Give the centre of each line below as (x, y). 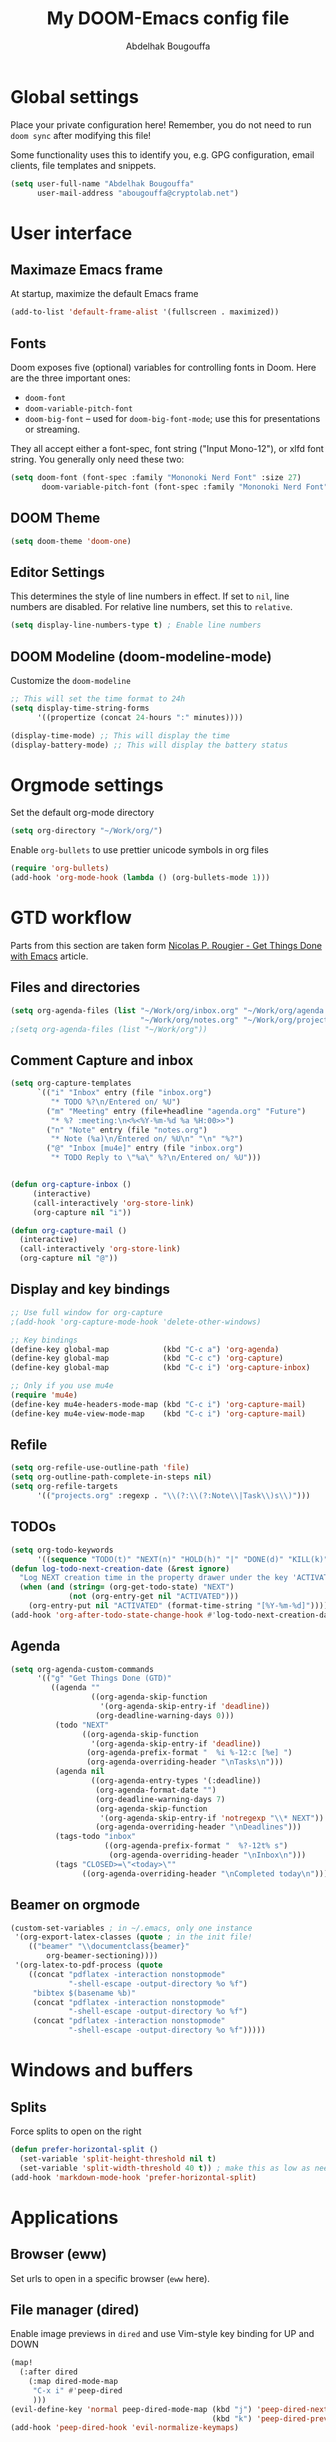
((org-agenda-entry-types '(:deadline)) (176, 1781)
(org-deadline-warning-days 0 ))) (165, 1715)
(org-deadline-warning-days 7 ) (160, 1799)
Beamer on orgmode (75, 1905)
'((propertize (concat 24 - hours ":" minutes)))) (140, 717)
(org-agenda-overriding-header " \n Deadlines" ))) (198, 1827)
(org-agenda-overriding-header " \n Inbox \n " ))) (207, 1855)
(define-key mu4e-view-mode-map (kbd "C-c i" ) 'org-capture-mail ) (158, 1413)
